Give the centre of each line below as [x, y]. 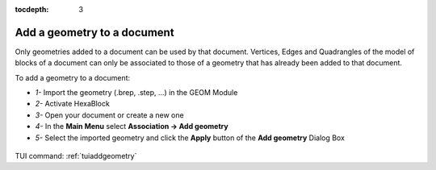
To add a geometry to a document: [73, 77]
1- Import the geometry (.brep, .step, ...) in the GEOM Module [136, 93]
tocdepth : [32, 9]
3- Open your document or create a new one [110, 115]
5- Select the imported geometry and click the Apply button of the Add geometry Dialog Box [190, 138]
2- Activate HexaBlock [73, 104]
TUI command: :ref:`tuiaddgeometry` [76, 156]
